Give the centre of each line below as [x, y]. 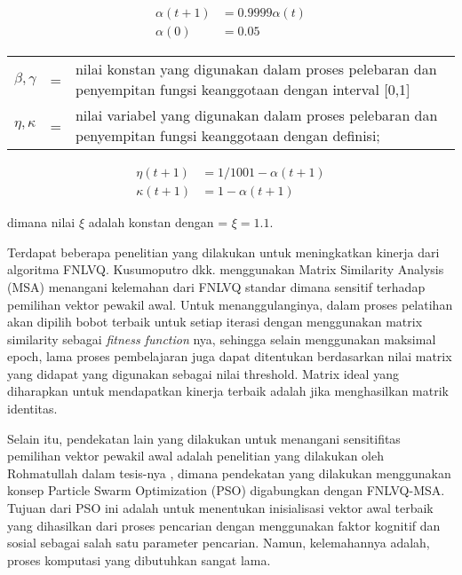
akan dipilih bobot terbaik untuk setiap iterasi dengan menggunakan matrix [215, 322]
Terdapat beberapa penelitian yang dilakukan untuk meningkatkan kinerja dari [223, 252]
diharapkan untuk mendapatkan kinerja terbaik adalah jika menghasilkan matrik [228, 391]
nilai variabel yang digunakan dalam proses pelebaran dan [256, 115]
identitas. [32, 409]
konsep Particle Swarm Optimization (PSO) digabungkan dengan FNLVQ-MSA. [226, 490]
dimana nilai [41, 222]
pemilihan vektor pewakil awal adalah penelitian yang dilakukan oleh [195, 456]
